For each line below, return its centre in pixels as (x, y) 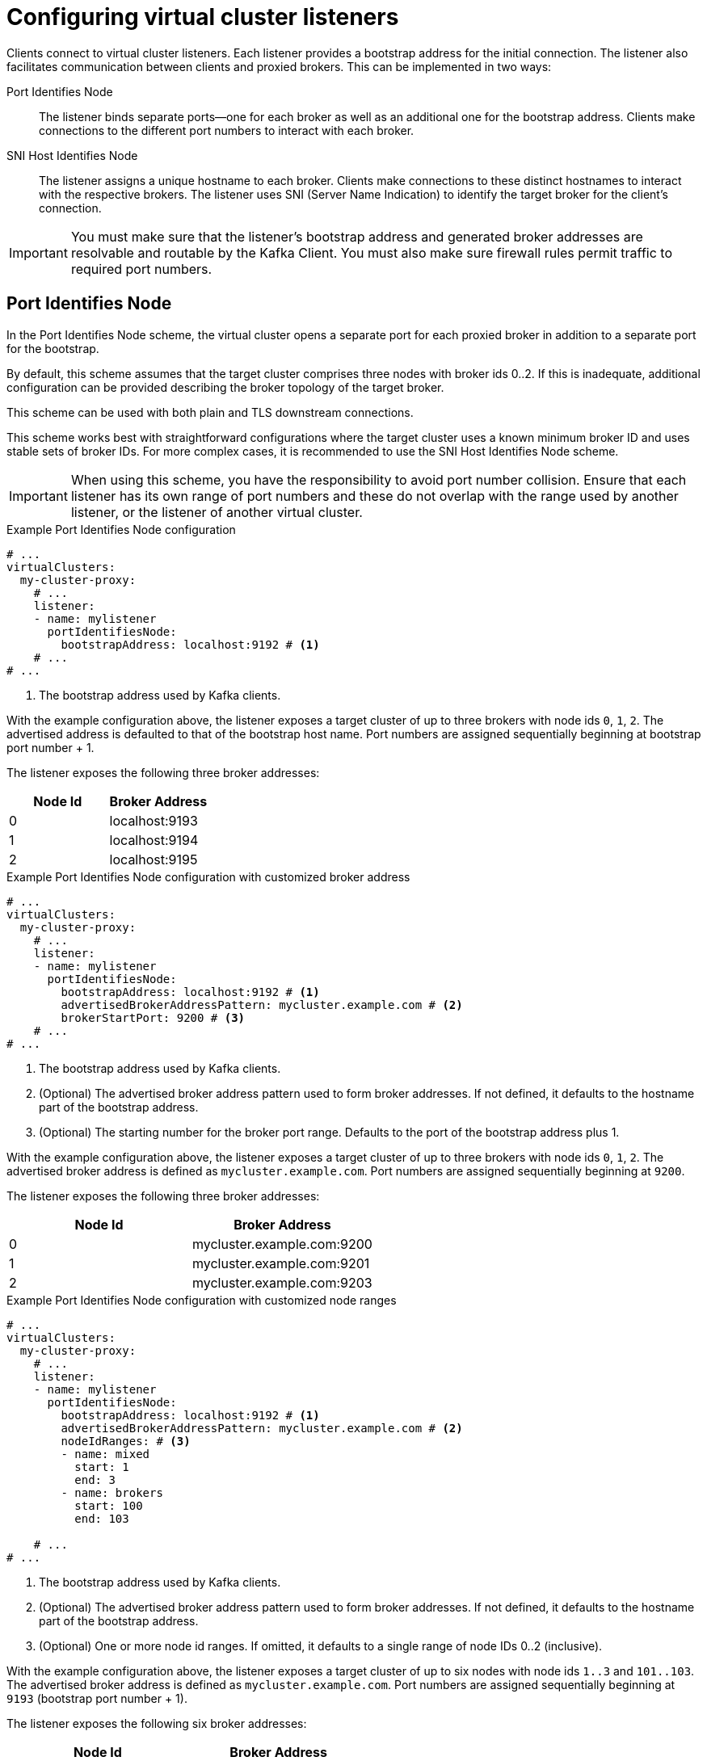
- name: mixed (105, 1454)
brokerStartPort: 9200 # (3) (153, 1017)
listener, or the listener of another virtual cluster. (217, 512)
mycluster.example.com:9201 (281, 1263)
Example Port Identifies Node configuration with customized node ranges (202, 1300)
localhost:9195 (154, 859)
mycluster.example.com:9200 (282, 1244)
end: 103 (102, 1518)
